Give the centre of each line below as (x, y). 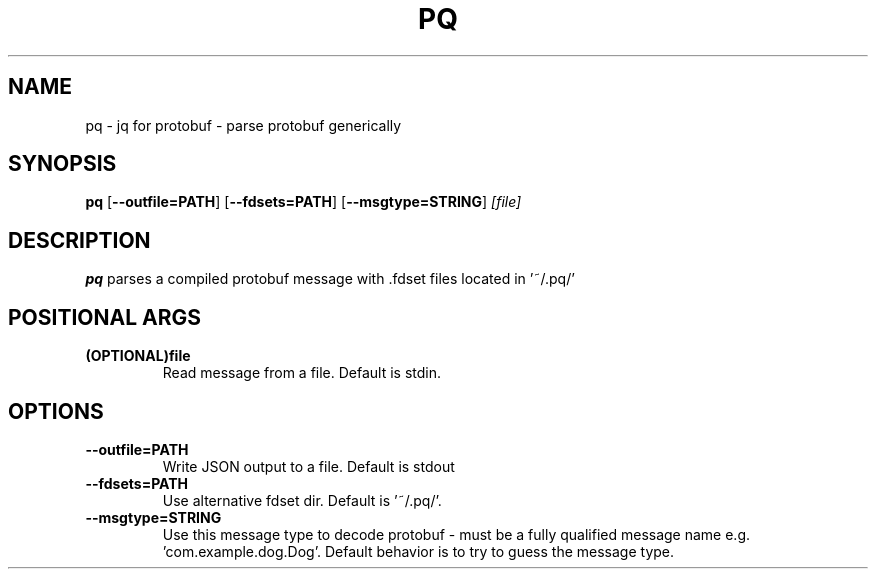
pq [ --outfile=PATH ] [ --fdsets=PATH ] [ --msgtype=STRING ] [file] (303, 202)
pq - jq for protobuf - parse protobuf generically (243, 125)
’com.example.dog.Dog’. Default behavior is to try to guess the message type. (418, 551)
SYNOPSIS (62, 164)
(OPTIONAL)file (138, 356)
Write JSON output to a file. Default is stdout (308, 466)
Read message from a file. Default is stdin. (302, 373)
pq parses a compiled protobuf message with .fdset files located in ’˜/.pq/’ (330, 279)
